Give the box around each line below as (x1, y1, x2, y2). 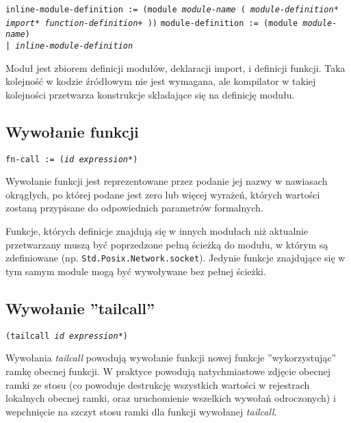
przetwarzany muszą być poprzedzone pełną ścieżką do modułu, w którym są (5, 237, 328, 251)
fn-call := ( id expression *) (5, 154, 138, 164)
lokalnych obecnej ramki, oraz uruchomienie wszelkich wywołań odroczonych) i (5, 391, 336, 405)
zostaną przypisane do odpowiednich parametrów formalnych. (5, 201, 263, 215)
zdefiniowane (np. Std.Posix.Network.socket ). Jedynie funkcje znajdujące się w (5, 251, 346, 265)
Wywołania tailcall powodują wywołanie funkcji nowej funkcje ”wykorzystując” (5, 350, 337, 365)
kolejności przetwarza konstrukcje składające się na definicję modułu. (5, 87, 295, 101)
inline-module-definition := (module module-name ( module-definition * (5, 5, 339, 14)
